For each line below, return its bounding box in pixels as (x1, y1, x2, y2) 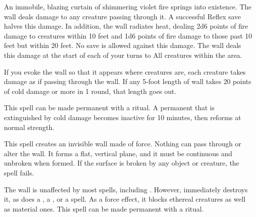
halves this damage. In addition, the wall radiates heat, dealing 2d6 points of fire (4, 21, 248, 31)
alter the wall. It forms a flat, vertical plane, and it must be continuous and (4, 148, 232, 158)
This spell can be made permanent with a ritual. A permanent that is (4, 102, 215, 113)
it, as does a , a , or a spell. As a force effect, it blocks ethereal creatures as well (4, 194, 246, 204)
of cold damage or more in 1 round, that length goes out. (4, 86, 177, 96)
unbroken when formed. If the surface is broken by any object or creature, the (4, 158, 239, 168)
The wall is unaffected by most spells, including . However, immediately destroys (4, 184, 248, 194)
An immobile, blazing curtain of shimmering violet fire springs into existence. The (4, 1, 252, 11)
